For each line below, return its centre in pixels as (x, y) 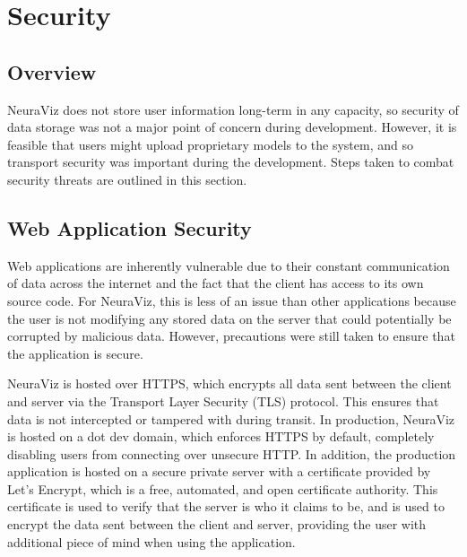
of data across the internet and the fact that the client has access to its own (216, 283)
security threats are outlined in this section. (127, 179)
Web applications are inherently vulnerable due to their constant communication (229, 265)
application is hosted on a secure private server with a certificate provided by (219, 471)
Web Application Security (130, 227)
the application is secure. (75, 353)
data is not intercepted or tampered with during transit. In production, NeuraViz (231, 418)
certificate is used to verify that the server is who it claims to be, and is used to (226, 506)
